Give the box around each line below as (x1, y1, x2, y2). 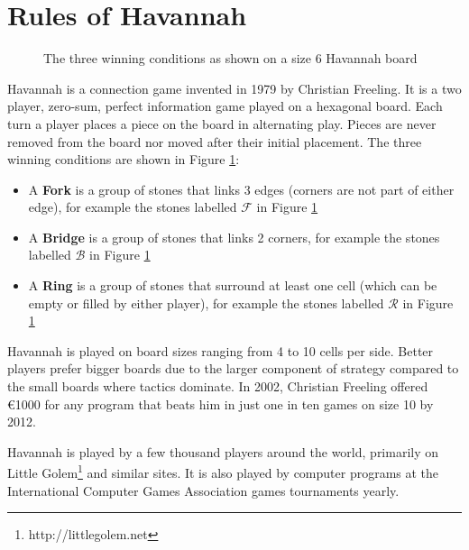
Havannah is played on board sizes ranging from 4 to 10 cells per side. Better (7, 341, 434, 360)
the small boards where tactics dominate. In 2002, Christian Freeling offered (7, 377, 428, 396)
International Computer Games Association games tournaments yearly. (7, 481, 400, 500)
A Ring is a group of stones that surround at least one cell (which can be (28, 276, 437, 295)
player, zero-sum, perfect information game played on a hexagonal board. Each (7, 96, 443, 115)
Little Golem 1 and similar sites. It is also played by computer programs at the (7, 461, 439, 482)
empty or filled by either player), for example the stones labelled (28, 293, 384, 312)
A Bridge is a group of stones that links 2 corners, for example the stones (28, 227, 440, 246)
